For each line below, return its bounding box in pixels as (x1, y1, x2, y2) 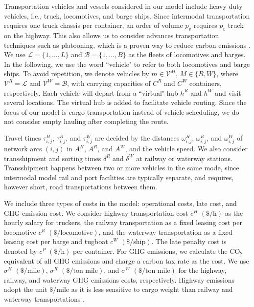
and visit (215, 87, 241, 98)
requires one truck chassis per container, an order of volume (4, 20, 183, 30)
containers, (189, 78, 222, 88)
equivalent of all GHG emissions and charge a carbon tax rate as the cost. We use (4, 255, 249, 266)
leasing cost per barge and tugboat (4, 236, 108, 246)
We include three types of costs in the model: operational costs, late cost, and (4, 198, 237, 208)
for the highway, (178, 265, 227, 275)
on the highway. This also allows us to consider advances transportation (4, 30, 219, 40)
